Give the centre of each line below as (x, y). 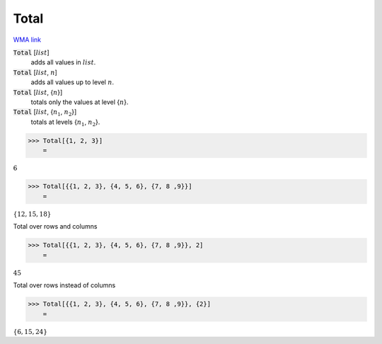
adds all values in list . (63, 62)
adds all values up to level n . (73, 82)
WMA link (27, 40)
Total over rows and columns (55, 227)
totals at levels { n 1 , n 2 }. (65, 122)
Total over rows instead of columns (64, 285)
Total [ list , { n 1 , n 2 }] (45, 113)
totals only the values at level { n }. (80, 102)
